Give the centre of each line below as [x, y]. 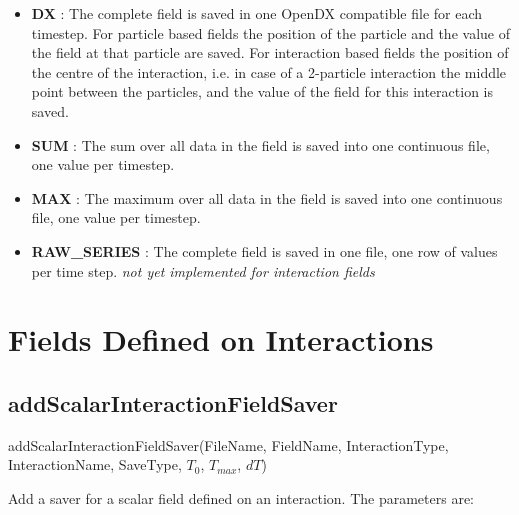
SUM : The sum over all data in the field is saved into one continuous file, [260, 144]
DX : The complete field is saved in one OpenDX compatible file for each [257, 13]
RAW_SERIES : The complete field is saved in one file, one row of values [264, 250]
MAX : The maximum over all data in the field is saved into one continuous [267, 197]
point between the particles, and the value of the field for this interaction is [262, 91]
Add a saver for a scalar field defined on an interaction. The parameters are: [241, 497]
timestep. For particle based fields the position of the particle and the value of [270, 32]
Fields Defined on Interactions [221, 339]
